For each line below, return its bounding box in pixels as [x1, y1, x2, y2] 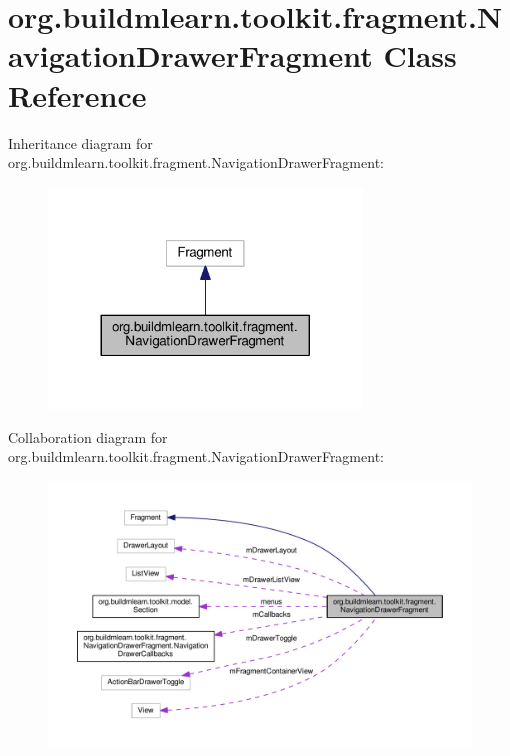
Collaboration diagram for [8, 426, 168, 447]
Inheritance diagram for [8, 132, 153, 153]
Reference [8, 74, 147, 115]
